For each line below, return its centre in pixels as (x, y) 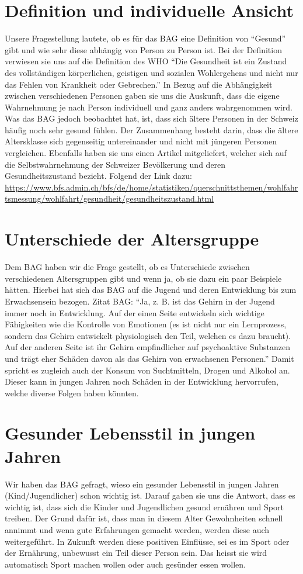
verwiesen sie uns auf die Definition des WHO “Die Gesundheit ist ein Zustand (146, 61)
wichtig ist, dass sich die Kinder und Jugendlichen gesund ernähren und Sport (144, 506)
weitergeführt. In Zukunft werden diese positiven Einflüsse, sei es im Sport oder (147, 541)
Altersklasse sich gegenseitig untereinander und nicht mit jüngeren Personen (141, 141)
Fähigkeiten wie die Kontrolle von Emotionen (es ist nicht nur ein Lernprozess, (146, 324)
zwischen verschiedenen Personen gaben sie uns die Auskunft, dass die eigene (142, 96)
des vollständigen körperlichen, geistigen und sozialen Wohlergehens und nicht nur (151, 72)
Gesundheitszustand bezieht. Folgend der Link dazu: (98, 176)
